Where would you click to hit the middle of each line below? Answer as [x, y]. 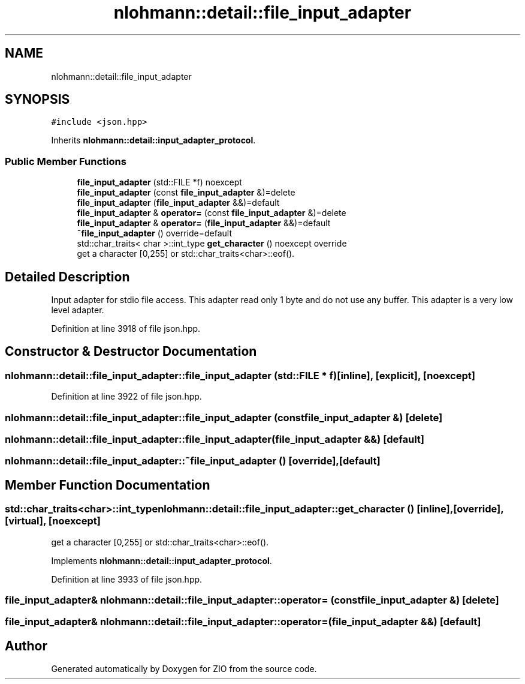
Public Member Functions [66, 161]
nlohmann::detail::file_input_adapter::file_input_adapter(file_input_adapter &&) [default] [215, 439]
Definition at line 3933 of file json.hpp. [127, 579]
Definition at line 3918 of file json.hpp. [126, 329]
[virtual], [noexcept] [53, 521]
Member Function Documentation [108, 485]
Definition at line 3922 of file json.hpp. [126, 397]
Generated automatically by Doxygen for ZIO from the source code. [184, 669]
